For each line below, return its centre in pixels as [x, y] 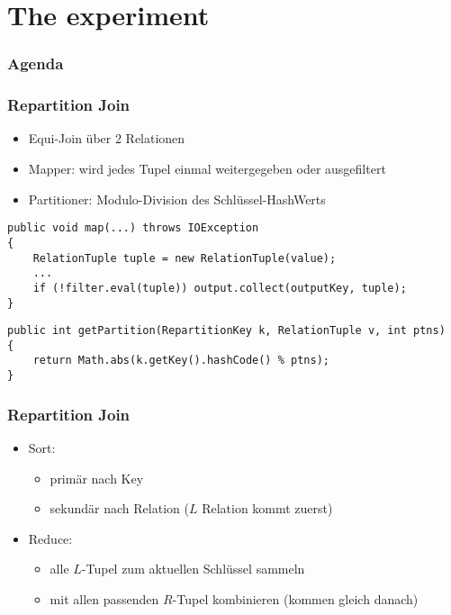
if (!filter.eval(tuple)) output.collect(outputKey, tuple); [220, 288]
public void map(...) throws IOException [133, 228]
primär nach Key [97, 478]
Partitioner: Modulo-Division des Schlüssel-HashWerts [177, 199]
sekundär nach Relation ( [119, 508]
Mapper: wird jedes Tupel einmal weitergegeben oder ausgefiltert [207, 169]
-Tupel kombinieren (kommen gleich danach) [295, 598]
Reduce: [50, 538]
